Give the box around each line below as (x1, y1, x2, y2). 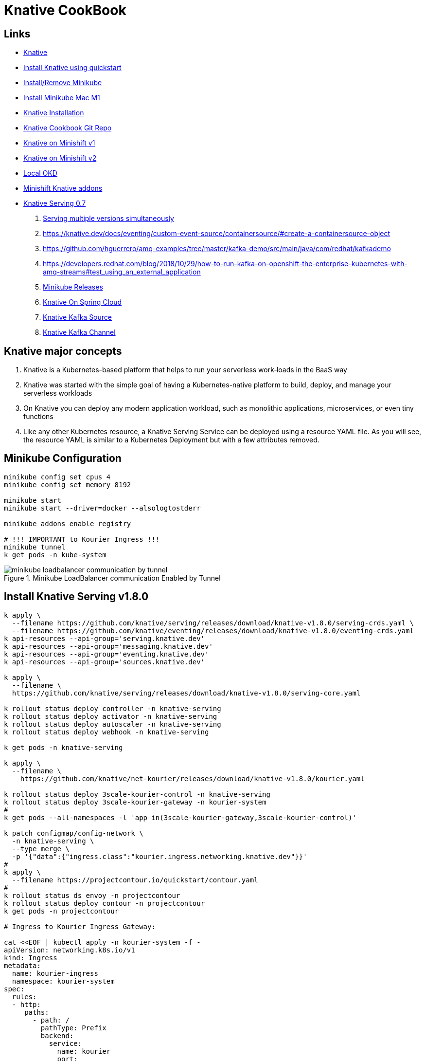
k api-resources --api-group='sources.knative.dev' (4, 658, 205, 666)
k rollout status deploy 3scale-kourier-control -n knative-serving (4, 790, 270, 798)
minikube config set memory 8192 (4, 480, 131, 489)
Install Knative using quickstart (23, 63, 122, 72)
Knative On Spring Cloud (43, 298, 122, 307)
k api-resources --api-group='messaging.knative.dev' (4, 642, 213, 650)
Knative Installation (23, 109, 84, 117)
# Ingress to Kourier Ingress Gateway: (4, 922, 156, 931)
